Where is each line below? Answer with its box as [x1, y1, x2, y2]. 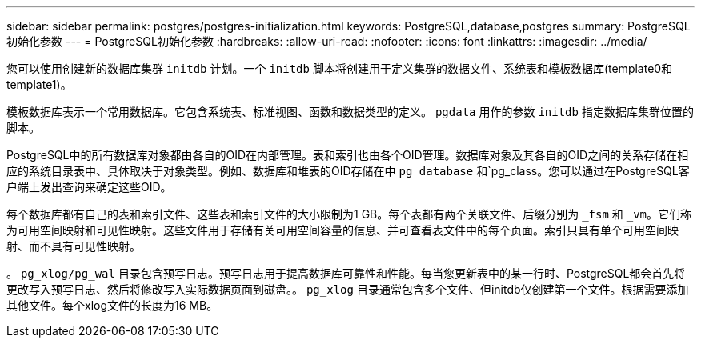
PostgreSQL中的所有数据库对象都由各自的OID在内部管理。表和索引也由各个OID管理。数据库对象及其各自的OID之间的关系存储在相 [6, 148, 689, 162]
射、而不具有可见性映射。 [6, 239, 141, 253]
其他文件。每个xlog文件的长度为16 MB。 [6, 298, 218, 312]
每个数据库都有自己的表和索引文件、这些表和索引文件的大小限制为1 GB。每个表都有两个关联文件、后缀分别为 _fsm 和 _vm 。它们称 [6, 207, 692, 221]
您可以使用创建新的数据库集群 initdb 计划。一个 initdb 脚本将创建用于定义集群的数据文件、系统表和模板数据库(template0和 [6, 62, 673, 75]
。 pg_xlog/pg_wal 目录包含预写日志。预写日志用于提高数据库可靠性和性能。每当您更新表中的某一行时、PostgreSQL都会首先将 [6, 266, 686, 280]
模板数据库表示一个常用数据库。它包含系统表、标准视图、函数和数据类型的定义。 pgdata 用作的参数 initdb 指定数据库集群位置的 [6, 105, 694, 118]
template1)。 [6, 78, 72, 91]
